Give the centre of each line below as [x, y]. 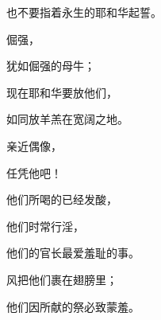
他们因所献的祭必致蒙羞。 [73, 306]
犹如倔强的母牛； [51, 66]
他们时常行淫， [45, 226]
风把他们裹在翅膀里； [62, 279]
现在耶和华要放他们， [62, 92]
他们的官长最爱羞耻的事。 [73, 253]
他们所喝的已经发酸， [62, 199]
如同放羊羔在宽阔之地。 [67, 119]
